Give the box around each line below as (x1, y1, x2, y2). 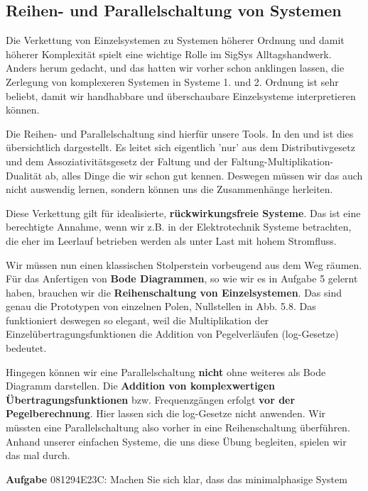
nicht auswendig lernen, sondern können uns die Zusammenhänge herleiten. (6, 182, 333, 197)
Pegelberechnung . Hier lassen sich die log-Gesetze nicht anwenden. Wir (6, 406, 326, 421)
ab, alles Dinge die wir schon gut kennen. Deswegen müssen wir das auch (45, 167, 363, 182)
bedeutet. (6, 341, 47, 355)
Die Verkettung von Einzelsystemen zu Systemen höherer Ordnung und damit (6, 33, 345, 48)
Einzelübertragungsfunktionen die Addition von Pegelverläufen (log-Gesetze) (6, 326, 339, 341)
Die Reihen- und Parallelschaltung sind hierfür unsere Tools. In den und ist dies (6, 126, 354, 140)
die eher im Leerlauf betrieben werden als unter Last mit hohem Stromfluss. (6, 233, 337, 248)
